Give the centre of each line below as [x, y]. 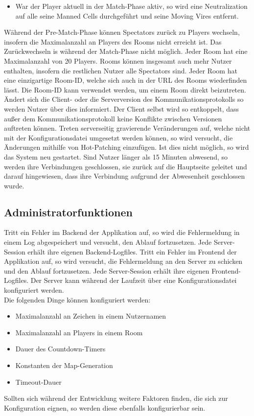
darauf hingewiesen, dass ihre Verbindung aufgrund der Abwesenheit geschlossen [125, 176]
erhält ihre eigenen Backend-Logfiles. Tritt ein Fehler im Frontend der [132, 251]
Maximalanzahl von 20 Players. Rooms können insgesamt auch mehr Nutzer [118, 60]
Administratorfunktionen [68, 212]
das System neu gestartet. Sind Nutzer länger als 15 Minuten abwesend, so [116, 156]
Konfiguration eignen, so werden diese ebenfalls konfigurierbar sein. [105, 407]
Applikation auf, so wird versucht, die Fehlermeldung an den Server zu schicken [123, 261]
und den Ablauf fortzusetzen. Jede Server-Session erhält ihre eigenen [107, 270]
